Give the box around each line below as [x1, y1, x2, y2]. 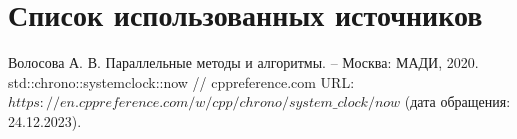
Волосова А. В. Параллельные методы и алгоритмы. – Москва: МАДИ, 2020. [8, 52, 479, 73]
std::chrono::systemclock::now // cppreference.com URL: [8, 71, 355, 92]
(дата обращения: [404, 91, 511, 112]
